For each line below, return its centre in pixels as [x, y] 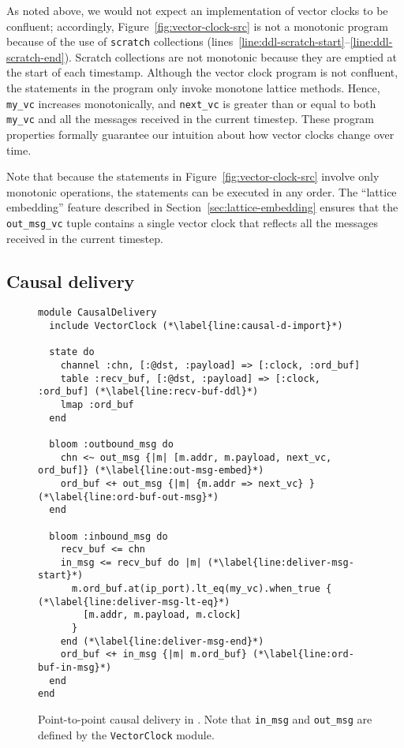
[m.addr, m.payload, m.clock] [162, 615]
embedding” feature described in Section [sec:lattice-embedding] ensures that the [202, 207]
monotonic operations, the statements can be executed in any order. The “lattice [202, 191]
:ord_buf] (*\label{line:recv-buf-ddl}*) [148, 392]
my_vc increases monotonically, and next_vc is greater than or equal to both [191, 103]
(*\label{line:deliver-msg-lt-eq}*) [134, 602]
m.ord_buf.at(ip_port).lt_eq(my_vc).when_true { [202, 589]
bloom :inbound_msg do [108, 536]
